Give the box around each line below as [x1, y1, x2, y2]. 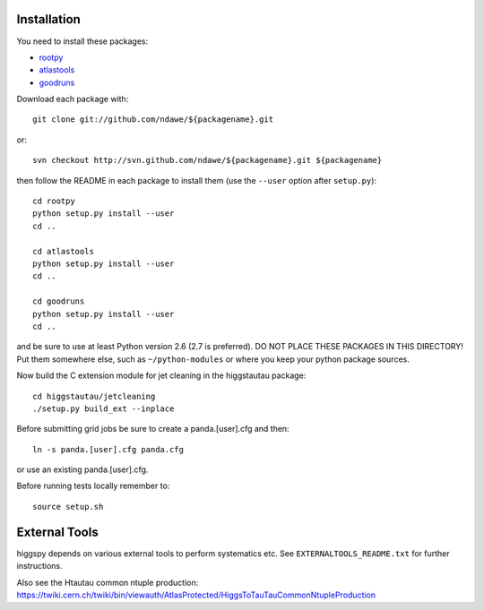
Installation [16, 12, 81, 27]
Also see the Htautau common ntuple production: [16, 577, 199, 588]
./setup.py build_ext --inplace [32, 403, 175, 414]
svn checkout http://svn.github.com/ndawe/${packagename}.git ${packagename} [32, 155, 383, 166]
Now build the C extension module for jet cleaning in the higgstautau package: [16, 370, 307, 381]
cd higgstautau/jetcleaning [32, 391, 156, 401]
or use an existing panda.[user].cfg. [16, 464, 149, 475]
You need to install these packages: [16, 36, 148, 47]
